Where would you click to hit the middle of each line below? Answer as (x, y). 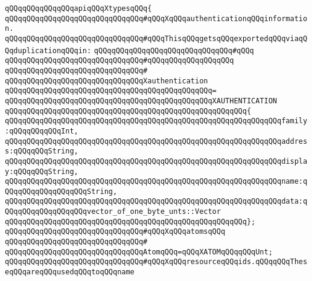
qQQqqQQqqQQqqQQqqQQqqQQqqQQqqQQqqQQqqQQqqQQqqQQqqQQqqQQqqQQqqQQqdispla (156, 161)
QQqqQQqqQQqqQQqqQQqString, (61, 191)
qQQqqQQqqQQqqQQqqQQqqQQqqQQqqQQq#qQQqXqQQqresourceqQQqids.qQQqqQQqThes (156, 262)
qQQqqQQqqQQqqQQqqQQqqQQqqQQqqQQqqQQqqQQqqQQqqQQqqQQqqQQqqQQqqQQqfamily (156, 121)
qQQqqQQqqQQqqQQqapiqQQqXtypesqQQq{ (78, 8)
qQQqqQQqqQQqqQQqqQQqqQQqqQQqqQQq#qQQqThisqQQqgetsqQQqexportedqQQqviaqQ (156, 38)
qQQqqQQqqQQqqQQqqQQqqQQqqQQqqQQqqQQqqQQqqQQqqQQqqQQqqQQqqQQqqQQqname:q (156, 182)
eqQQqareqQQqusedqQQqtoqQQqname (70, 272)
